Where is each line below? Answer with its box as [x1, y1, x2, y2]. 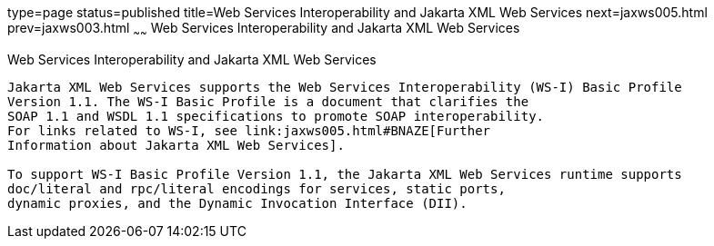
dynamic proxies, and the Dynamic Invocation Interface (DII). [7, 195, 468, 211]
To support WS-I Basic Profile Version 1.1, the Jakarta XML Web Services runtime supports [7, 166, 682, 182]
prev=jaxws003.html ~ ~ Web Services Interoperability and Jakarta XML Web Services [7, 20, 520, 39]
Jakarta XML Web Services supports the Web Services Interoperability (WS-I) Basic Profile [7, 79, 682, 94]
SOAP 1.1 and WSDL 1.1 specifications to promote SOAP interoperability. [7, 108, 545, 123]
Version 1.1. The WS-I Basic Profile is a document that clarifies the [7, 93, 529, 109]
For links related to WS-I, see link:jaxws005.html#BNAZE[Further [7, 123, 491, 138]
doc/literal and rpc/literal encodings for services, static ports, [7, 181, 506, 196]
